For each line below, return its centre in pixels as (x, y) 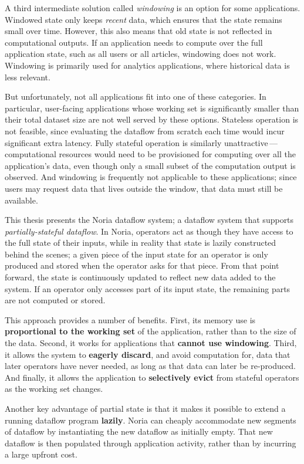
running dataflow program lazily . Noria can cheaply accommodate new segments (151, 420)
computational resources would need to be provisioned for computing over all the (150, 154)
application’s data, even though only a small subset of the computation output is (150, 165)
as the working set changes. (54, 389)
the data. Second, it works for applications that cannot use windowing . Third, (151, 343)
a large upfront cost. (41, 454)
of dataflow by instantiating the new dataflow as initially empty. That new (139, 431)
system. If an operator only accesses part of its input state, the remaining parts (148, 288)
